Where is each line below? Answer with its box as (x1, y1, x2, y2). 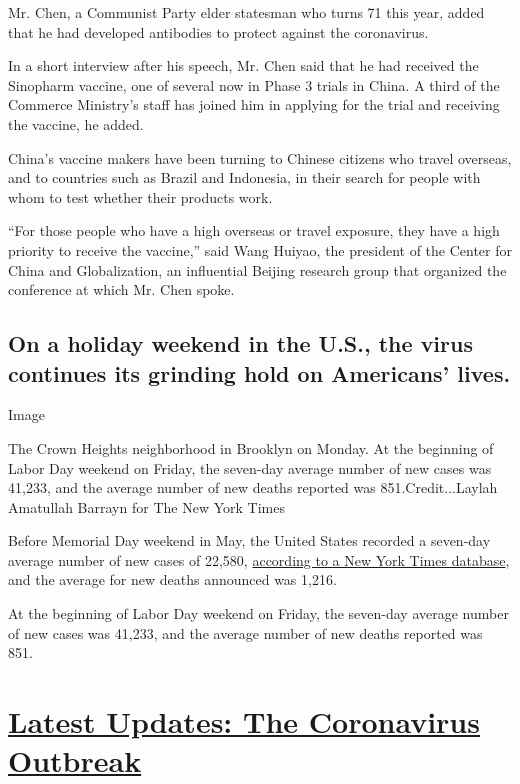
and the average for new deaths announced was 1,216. (8, 569, 337, 590)
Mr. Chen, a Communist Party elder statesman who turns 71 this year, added (8, 2, 485, 22)
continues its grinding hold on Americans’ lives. (8, 357, 511, 388)
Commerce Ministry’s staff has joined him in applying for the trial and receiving (8, 94, 500, 115)
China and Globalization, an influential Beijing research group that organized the (8, 259, 507, 280)
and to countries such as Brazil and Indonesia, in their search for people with (8, 167, 481, 188)
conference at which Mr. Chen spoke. (8, 279, 235, 300)
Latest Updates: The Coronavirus (8, 701, 480, 742)
